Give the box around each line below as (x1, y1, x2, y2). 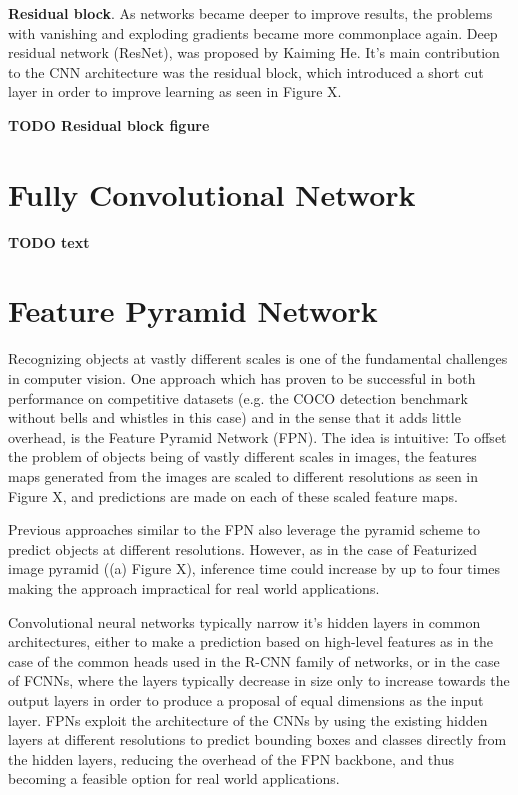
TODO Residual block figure (8, 114, 210, 135)
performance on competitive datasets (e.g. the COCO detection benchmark (8, 387, 468, 408)
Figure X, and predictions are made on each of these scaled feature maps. (8, 485, 458, 506)
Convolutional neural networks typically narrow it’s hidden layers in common (8, 611, 481, 632)
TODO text (8, 231, 90, 252)
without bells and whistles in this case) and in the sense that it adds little (8, 407, 461, 428)
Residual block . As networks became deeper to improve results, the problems (8, 3, 493, 23)
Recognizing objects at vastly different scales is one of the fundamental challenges (8, 348, 508, 369)
